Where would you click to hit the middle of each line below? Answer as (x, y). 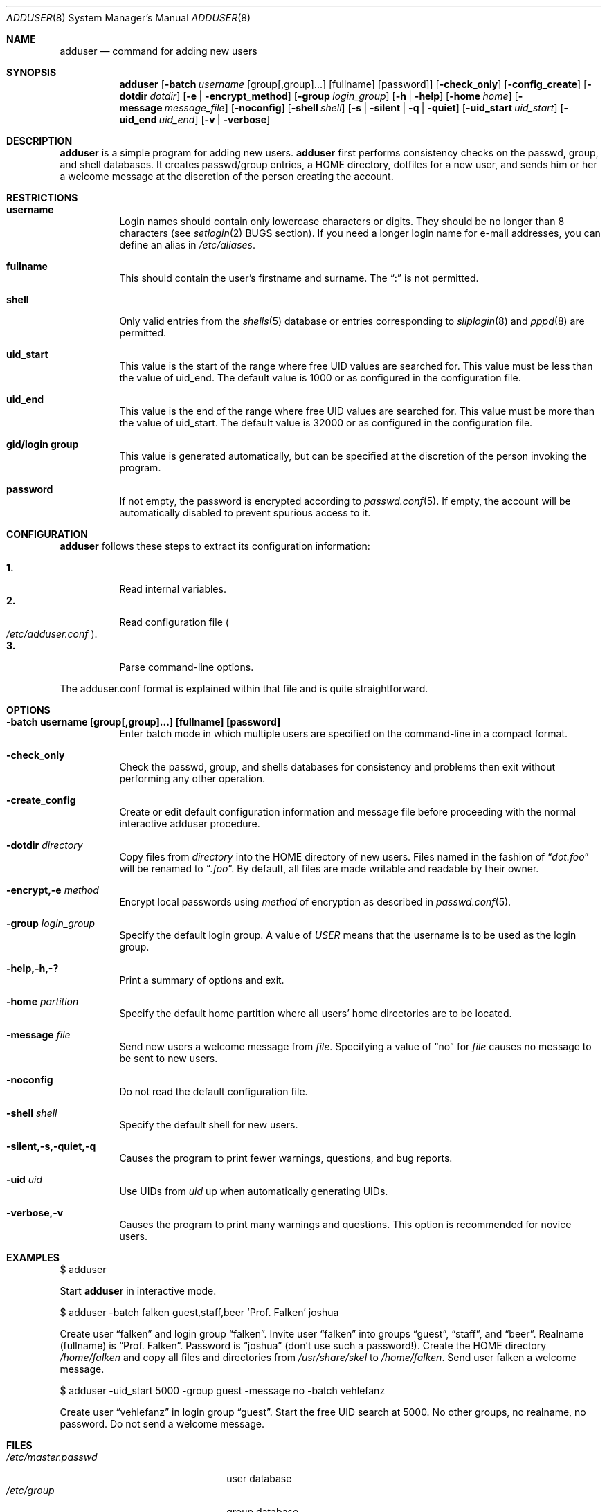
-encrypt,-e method (53, 890)
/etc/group (30, 1490)
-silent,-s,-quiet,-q (51, 1146)
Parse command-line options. (187, 667)
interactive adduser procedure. (190, 823)
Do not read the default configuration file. (214, 1091)
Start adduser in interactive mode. (138, 1291)
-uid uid (25, 1179)
